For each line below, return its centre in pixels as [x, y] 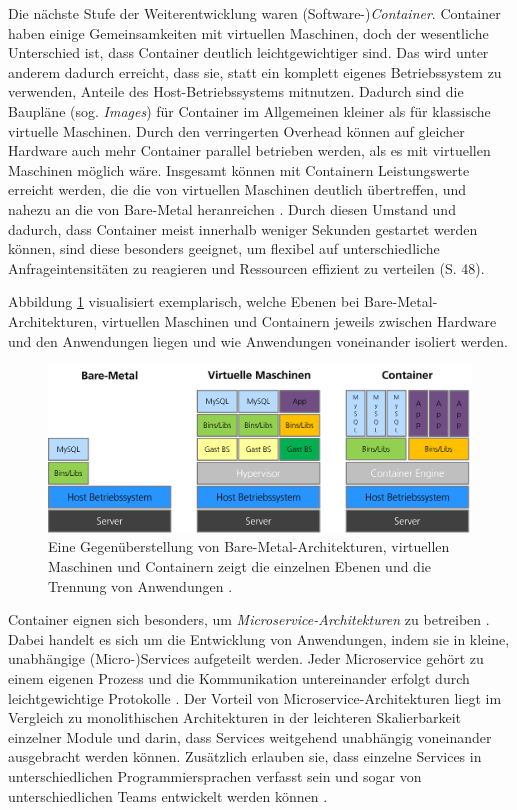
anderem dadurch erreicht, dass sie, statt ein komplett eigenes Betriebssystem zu [255, 71]
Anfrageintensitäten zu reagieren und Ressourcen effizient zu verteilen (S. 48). [246, 267]
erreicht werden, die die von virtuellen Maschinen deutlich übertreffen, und [237, 189]
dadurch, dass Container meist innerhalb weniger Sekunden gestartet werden [243, 228]
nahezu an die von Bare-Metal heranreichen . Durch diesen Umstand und [232, 208]
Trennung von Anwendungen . [140, 585]
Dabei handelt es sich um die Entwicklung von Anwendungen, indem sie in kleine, [259, 638]
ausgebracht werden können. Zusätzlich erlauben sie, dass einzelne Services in [245, 756]
